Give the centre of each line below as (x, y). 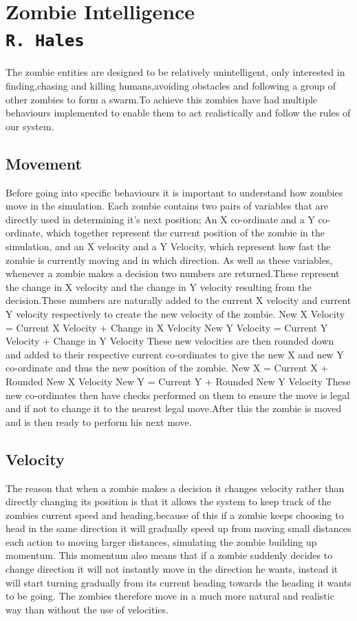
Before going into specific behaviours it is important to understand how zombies (174, 192)
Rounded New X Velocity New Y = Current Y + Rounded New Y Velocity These (178, 381)
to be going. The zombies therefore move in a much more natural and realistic (170, 596)
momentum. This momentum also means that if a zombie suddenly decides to (169, 555)
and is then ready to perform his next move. (99, 421)
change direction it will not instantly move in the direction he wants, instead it (172, 569)
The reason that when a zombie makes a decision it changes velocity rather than (175, 488)
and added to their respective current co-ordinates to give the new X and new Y (175, 354)
